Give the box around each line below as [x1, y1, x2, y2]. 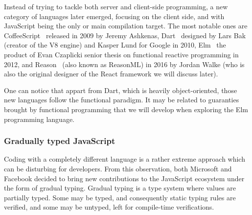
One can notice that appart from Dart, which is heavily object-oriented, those [4, 85, 237, 95]
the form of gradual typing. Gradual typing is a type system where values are [4, 183, 236, 193]
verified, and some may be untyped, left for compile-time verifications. [4, 202, 214, 212]
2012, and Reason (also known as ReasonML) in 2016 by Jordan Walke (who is [4, 59, 245, 69]
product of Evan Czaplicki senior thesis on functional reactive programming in [4, 49, 239, 59]
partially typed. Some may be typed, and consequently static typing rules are [4, 192, 236, 202]
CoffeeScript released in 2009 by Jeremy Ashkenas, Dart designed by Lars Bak [4, 30, 246, 40]
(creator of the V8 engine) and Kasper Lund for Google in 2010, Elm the [4, 40, 226, 50]
